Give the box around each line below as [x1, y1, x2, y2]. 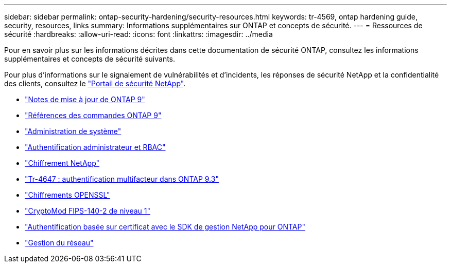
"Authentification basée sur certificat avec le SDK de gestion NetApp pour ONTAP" [25, 222, 305, 231]
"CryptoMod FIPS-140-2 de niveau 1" [25, 206, 150, 215]
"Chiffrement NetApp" [25, 159, 100, 167]
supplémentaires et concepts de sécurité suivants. [4, 54, 176, 63]
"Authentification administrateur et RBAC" [25, 143, 166, 151]
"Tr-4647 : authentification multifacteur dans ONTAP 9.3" [25, 175, 219, 183]
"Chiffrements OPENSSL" [25, 190, 110, 199]
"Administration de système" [25, 127, 122, 136]
